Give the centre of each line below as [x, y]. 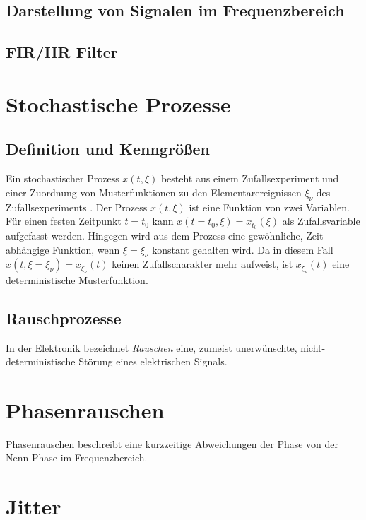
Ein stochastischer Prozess [63, 178]
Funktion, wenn [86, 249]
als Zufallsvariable [321, 221]
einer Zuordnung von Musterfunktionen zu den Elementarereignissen [154, 192]
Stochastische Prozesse [118, 104]
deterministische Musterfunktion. [77, 279]
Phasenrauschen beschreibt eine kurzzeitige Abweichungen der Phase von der [172, 443]
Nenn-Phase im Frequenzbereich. [77, 457]
